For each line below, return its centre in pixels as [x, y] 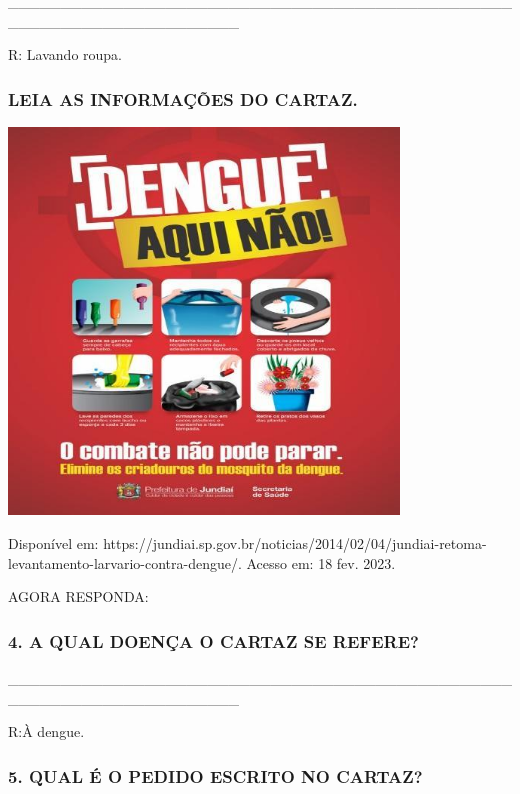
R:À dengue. [46, 731]
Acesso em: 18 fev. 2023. [321, 562]
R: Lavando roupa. [65, 54]
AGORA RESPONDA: [78, 596]
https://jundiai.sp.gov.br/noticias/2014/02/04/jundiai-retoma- [295, 543]
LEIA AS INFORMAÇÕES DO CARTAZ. [183, 98]
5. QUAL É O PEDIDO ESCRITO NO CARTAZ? [215, 775]
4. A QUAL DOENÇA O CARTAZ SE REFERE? [213, 640]
